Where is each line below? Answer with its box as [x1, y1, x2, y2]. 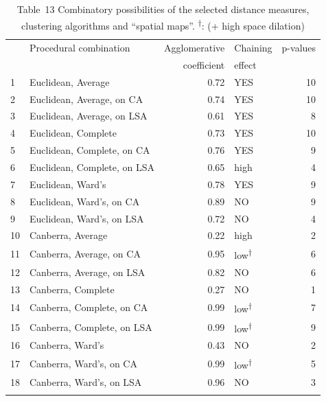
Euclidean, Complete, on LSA [30, 160, 155, 174]
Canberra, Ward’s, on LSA [30, 374, 142, 389]
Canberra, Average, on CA [30, 247, 141, 261]
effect [234, 57, 257, 71]
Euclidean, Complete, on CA [30, 143, 150, 157]
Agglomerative [164, 41, 225, 55]
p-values [281, 41, 316, 55]
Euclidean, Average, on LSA [30, 108, 148, 123]
